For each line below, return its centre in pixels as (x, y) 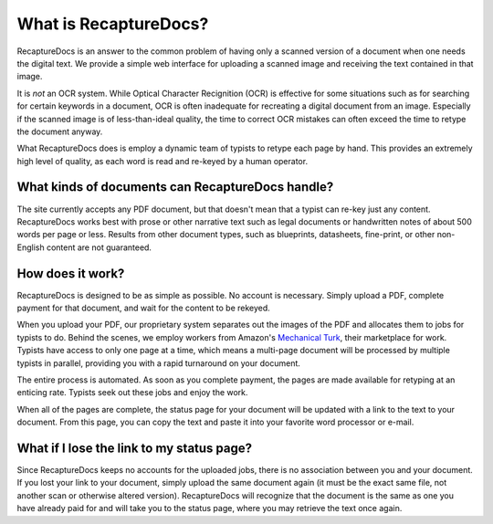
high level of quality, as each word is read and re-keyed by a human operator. (163, 161)
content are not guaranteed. (99, 247)
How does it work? (71, 273)
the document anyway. (60, 131)
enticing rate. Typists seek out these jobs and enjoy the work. (132, 393)
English (31, 247)
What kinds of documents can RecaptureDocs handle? (175, 187)
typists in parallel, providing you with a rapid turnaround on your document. (159, 363)
